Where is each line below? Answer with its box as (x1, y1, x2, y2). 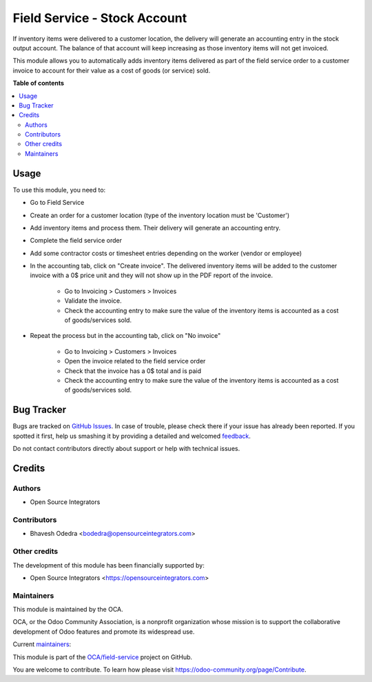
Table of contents (12, 79, 65, 88)
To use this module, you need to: (12, 185, 106, 194)
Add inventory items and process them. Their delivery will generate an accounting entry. (30, 223, 281, 232)
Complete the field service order (30, 237, 122, 245)
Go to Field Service (30, 199, 85, 207)
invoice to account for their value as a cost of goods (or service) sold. (12, 66, 211, 74)
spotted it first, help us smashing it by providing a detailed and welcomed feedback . (12, 432, 251, 440)
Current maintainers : (12, 640, 72, 648)
